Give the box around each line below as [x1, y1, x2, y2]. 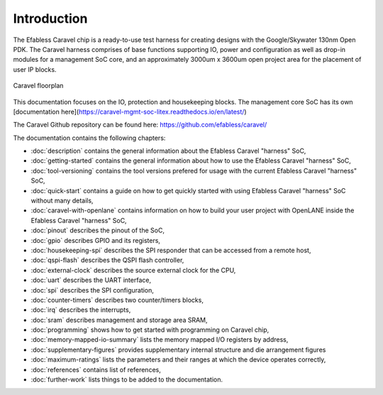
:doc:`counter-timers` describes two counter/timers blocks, [30, 296, 204, 304]
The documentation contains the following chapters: [13, 134, 166, 142]
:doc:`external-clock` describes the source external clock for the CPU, [30, 266, 236, 274]
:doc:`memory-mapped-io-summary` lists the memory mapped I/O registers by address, [30, 335, 289, 344]
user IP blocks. [13, 65, 57, 74]
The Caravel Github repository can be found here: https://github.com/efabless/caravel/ [13, 121, 267, 129]
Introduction [13, 11, 88, 26]
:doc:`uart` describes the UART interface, [30, 276, 152, 284]
